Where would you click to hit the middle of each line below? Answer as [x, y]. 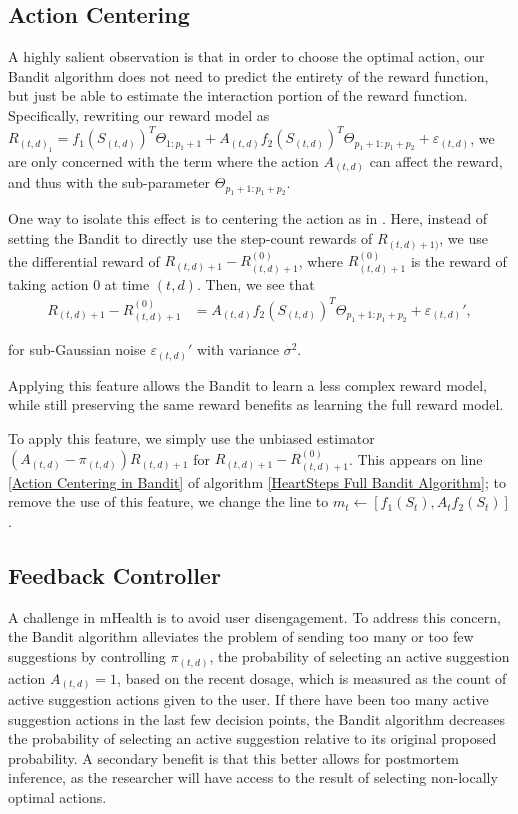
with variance [238, 349]
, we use [463, 238]
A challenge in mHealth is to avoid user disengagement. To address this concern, [254, 616]
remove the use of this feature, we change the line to [168, 501]
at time [127, 283]
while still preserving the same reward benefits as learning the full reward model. [256, 404]
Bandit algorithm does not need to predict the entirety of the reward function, [248, 75]
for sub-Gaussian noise [77, 349]
